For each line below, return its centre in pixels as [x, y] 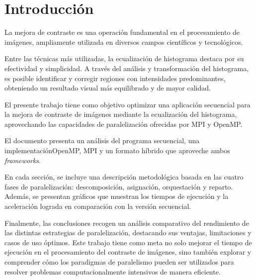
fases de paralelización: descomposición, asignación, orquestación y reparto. [119, 186]
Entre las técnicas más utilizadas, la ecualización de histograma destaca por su [124, 58]
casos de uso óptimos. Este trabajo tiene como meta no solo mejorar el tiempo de [128, 242]
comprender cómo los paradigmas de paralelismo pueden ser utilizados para [119, 262]
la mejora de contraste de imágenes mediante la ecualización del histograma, [121, 114]
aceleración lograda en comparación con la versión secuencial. [98, 206]
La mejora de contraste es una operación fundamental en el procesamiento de [122, 32]
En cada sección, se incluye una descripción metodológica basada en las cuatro [124, 177]
